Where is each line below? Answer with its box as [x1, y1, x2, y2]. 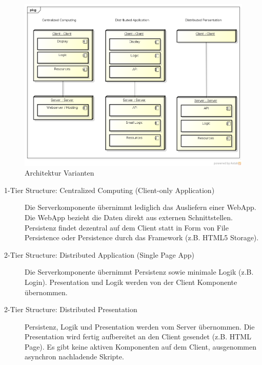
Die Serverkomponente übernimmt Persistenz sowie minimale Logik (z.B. [25, 266, 254, 277]
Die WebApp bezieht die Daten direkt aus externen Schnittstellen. [25, 212, 233, 222]
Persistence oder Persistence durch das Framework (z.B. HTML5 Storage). [25, 232, 259, 243]
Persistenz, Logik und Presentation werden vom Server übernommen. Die [25, 321, 255, 332]
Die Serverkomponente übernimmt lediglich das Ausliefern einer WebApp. [25, 202, 256, 213]
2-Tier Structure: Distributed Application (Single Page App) [4, 249, 194, 260]
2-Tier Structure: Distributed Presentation [4, 304, 137, 315]
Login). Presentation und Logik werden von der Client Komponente [25, 276, 237, 287]
